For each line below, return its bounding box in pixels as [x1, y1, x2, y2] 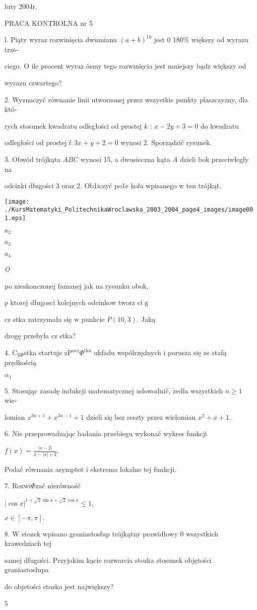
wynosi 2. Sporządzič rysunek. [120, 137, 212, 148]
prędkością [4, 357, 36, 367]
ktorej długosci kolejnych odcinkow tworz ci [10, 297, 142, 307]
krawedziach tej [4, 538, 52, 548]
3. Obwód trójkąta [4, 153, 61, 164]
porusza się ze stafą [167, 347, 227, 358]
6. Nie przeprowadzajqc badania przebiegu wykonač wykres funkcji [4, 428, 207, 439]
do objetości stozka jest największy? [4, 581, 114, 591]
